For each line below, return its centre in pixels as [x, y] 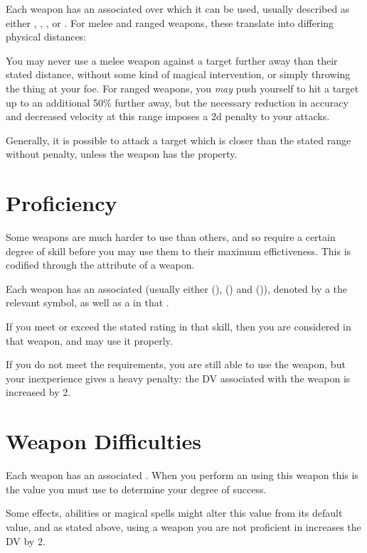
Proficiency [62, 203]
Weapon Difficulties [104, 441]
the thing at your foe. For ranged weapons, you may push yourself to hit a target [182, 88]
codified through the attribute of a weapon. [100, 265]
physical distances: [46, 37]
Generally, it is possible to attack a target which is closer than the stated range [179, 140]
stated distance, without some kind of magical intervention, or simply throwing [178, 74]
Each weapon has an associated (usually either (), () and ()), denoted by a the [177, 288]
